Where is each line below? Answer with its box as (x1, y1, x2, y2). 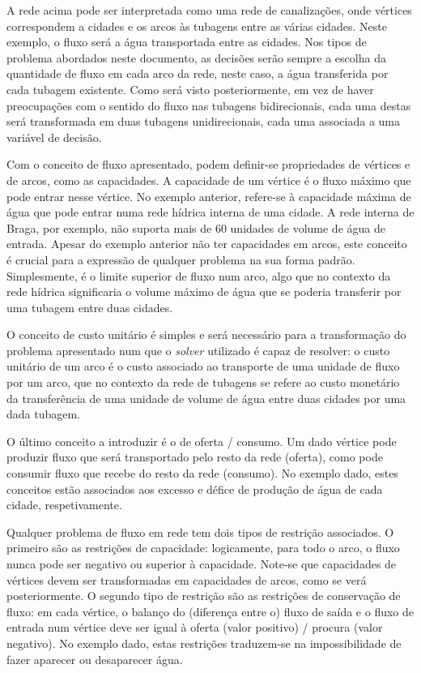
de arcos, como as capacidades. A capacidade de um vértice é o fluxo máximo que (6, 171, 411, 188)
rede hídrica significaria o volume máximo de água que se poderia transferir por (6, 283, 402, 300)
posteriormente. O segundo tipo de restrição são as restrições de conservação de (6, 587, 401, 604)
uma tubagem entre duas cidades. (6, 298, 173, 315)
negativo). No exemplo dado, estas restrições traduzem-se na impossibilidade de (6, 634, 402, 651)
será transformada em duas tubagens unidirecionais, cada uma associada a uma (6, 113, 401, 130)
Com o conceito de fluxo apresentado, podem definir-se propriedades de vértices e (6, 156, 410, 173)
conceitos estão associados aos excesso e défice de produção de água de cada (6, 480, 383, 497)
